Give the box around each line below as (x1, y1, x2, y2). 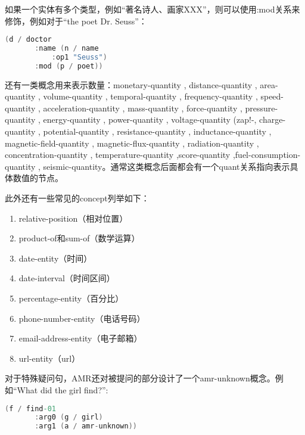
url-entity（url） (18, 352, 80, 364)
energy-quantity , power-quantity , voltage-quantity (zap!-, (43, 113, 257, 126)
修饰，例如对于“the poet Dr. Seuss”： (5, 14, 147, 27)
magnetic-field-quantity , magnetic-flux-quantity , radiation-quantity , (5, 136, 259, 149)
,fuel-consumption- (232, 148, 301, 161)
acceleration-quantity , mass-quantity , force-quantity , (43, 101, 242, 114)
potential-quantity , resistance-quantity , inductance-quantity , (43, 125, 272, 138)
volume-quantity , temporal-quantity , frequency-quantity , (43, 90, 258, 102)
